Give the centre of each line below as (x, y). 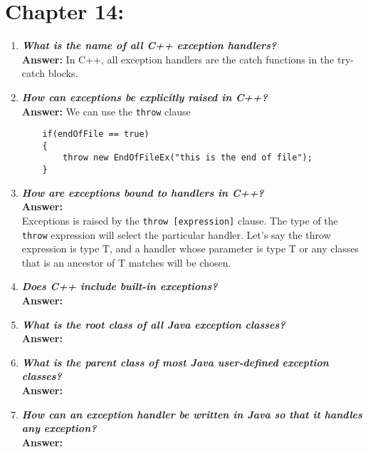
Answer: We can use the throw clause (106, 111)
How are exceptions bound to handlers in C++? (143, 192)
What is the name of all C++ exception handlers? (149, 45)
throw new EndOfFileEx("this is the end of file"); (188, 158)
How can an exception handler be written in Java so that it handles (192, 414)
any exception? (59, 428)
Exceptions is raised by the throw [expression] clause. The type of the (180, 220)
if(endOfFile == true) (96, 134)
